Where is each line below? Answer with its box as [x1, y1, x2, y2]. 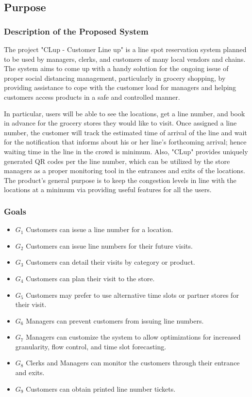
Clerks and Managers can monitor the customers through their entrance [26, 358, 240, 368]
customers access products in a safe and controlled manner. [4, 91, 180, 102]
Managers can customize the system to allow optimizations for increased [26, 332, 241, 342]
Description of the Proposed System [4, 25, 149, 37]
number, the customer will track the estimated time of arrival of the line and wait [4, 127, 247, 137]
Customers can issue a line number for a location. [26, 224, 173, 235]
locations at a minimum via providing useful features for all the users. [4, 184, 212, 195]
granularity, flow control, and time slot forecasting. [15, 341, 167, 351]
